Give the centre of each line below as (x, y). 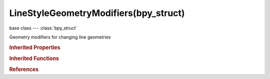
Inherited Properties (35, 47)
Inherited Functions (34, 58)
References (24, 69)
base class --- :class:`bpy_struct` (43, 28)
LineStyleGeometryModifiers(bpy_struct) (97, 13)
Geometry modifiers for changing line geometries (60, 37)
